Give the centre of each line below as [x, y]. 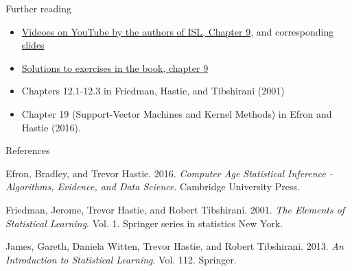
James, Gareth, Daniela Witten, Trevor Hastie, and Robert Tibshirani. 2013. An [175, 246]
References [28, 150]
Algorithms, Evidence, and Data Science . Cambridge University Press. [153, 186]
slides [33, 45]
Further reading [39, 8]
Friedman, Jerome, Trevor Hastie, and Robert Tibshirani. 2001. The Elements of [175, 209]
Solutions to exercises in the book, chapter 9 [115, 67]
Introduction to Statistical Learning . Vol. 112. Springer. [121, 259]
